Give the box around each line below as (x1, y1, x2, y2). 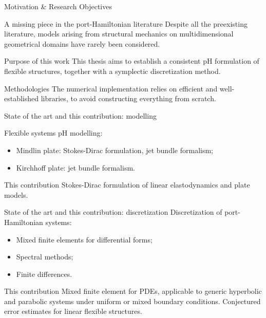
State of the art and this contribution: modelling (4, 110, 157, 121)
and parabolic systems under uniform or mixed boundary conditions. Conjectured (4, 295, 261, 306)
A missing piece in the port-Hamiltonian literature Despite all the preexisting (4, 18, 248, 29)
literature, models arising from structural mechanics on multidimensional (4, 28, 234, 39)
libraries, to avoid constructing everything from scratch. (41, 93, 216, 104)
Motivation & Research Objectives (4, 1, 112, 11)
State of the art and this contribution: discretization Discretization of (4, 207, 222, 217)
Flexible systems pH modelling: (4, 127, 103, 138)
